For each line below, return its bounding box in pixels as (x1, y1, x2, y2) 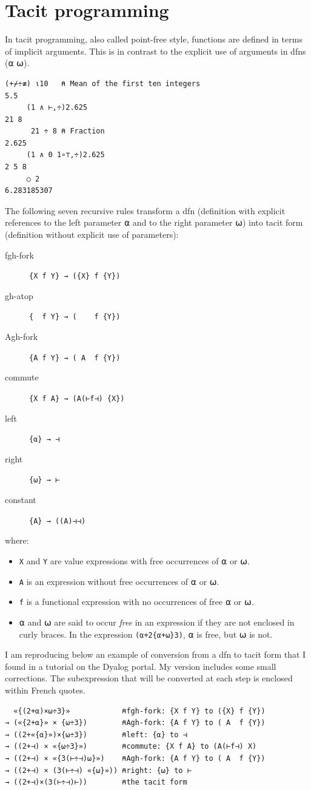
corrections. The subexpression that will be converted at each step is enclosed (5, 672, 293, 684)
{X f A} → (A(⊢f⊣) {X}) (29, 394, 125, 403)
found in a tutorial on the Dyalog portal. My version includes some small (5, 660, 276, 672)
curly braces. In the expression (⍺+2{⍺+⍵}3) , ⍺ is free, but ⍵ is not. (19, 627, 273, 640)
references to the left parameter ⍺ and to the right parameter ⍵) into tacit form (5, 216, 303, 229)
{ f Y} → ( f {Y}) (29, 312, 121, 322)
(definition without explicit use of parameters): (5, 228, 179, 241)
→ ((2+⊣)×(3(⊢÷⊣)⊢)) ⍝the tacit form (5, 778, 187, 787)
